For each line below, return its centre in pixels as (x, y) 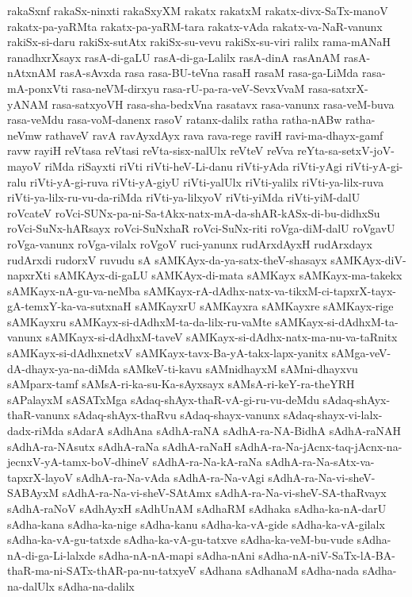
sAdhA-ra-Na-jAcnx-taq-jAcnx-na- (319, 446)
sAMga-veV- (361, 353)
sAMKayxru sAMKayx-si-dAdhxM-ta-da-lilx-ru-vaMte (139, 321)
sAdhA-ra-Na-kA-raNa (207, 462)
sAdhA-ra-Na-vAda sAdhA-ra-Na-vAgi (170, 477)
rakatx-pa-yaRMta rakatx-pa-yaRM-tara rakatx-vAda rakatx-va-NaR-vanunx (195, 26)
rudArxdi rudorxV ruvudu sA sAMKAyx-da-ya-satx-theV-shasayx (167, 259)
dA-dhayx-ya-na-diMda (63, 368)
